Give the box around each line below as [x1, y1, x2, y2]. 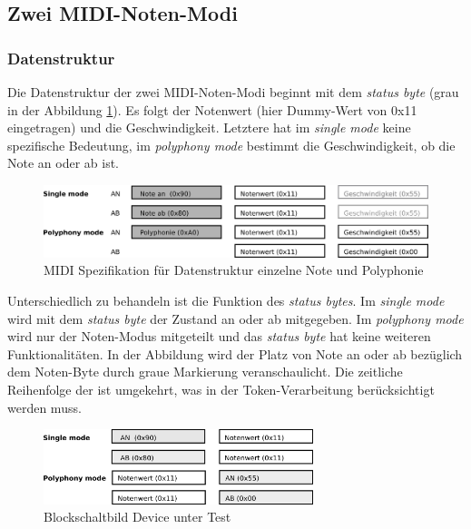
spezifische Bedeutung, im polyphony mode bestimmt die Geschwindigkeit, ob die [7, 135, 456, 154]
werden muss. [7, 397, 82, 416]
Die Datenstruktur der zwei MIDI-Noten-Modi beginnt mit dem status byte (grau [7, 83, 459, 101]
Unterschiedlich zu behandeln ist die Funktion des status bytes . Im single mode [7, 291, 445, 310]
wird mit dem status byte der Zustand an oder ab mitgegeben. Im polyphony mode [7, 309, 464, 328]
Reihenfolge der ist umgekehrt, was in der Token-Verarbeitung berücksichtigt [7, 380, 435, 399]
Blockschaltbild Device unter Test [44, 507, 231, 526]
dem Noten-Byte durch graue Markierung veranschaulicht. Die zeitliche [7, 362, 403, 381]
